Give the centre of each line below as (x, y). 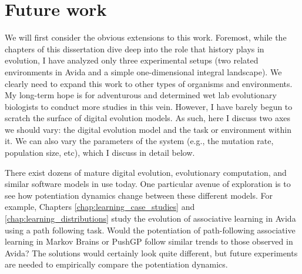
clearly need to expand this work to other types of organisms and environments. (149, 83)
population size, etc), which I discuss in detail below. (100, 153)
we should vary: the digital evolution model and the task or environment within (148, 129)
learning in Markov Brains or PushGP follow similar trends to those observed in (149, 241)
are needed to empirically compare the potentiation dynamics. (116, 264)
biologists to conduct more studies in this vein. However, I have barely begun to (149, 106)
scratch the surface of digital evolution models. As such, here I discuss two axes (148, 118)
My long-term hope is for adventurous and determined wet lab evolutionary (141, 95)
